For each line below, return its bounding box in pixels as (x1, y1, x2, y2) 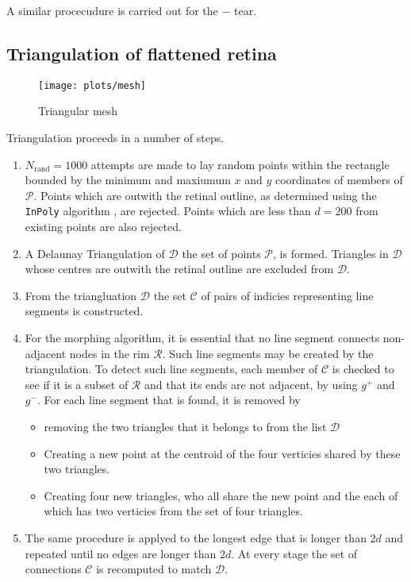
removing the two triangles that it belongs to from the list (44, 418, 327, 435)
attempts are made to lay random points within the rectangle (90, 156, 390, 172)
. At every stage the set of (231, 545, 358, 561)
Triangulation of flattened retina (6, 40, 277, 65)
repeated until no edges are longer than (25, 545, 217, 561)
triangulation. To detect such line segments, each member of (25, 360, 318, 377)
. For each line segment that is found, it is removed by (36, 391, 301, 408)
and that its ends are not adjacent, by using (144, 376, 358, 392)
